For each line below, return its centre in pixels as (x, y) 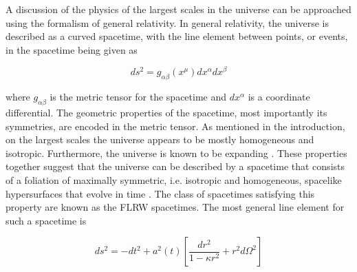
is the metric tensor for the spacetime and (138, 97)
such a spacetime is (46, 220)
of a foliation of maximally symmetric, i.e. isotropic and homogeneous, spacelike (174, 180)
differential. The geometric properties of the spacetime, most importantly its (166, 113)
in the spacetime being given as (72, 49)
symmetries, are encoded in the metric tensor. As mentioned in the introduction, (175, 126)
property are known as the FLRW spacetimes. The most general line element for (175, 207)
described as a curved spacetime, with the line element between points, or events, (177, 36)
